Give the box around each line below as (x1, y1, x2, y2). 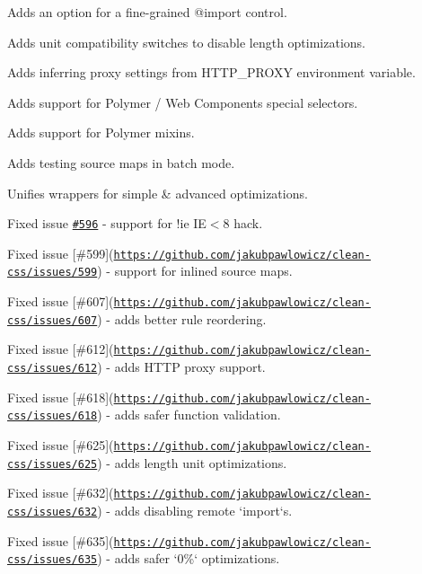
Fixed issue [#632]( (7, 483, 114, 502)
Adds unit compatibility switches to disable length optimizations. (7, 32, 366, 51)
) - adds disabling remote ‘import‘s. (97, 501, 293, 520)
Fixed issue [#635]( (7, 531, 114, 550)
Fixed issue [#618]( (7, 387, 114, 406)
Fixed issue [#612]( (7, 340, 114, 358)
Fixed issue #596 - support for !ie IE (7, 214, 207, 233)
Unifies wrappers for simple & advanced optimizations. (7, 183, 308, 202)
